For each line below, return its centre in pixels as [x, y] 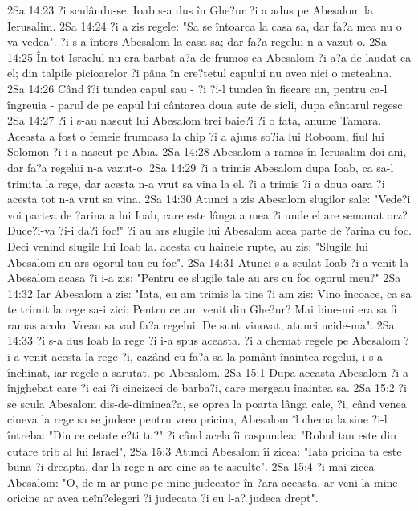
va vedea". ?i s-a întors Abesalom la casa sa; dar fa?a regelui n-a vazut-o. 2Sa [197, 41]
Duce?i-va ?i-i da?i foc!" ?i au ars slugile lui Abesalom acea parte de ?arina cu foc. [209, 230]
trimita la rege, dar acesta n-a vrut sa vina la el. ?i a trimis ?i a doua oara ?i [196, 183]
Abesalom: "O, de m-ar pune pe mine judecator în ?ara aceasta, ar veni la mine [203, 482]
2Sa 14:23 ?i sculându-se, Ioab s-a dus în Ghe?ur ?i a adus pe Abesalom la [190, 10]
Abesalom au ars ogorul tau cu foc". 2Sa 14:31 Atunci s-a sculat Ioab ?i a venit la [208, 262]
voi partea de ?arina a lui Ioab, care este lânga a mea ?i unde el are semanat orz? [207, 214]
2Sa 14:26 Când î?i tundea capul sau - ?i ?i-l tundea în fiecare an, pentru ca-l [197, 88]
